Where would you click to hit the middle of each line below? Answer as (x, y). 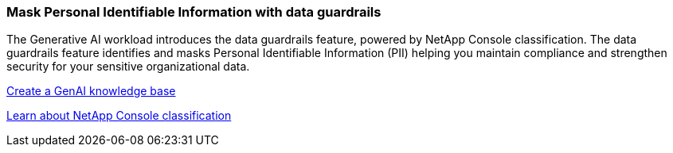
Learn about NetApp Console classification (119, 116)
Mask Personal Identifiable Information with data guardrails (194, 12)
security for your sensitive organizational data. (128, 67)
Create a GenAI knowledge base (91, 91)
